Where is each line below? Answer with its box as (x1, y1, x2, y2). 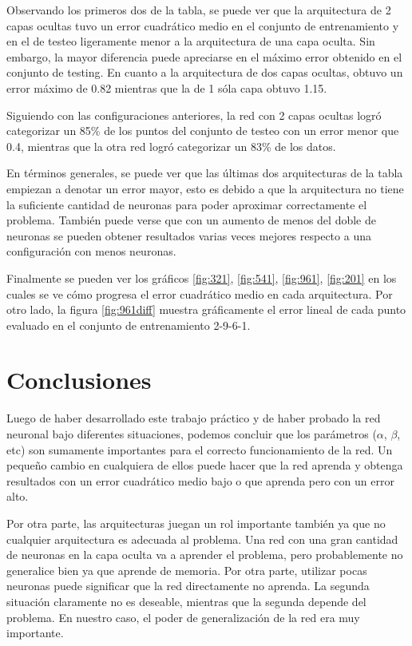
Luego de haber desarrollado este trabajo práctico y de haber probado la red (6, 410, 381, 426)
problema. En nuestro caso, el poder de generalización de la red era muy (6, 608, 360, 625)
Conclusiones (6, 363, 152, 396)
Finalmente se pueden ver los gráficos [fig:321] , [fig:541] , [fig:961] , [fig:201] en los (6, 269, 397, 286)
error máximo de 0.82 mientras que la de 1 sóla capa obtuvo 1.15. (6, 79, 327, 96)
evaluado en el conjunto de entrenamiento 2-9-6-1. (6, 316, 251, 333)
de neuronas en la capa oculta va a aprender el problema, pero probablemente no (6, 546, 403, 563)
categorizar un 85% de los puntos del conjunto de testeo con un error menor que (6, 122, 399, 139)
